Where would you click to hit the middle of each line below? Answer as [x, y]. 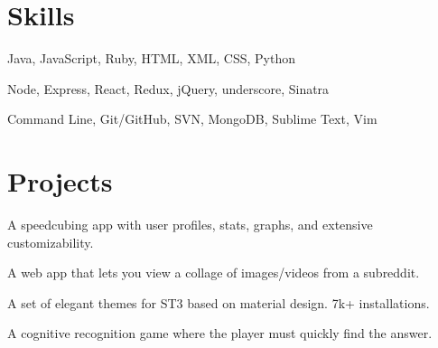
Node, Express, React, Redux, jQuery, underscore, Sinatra [168, 88]
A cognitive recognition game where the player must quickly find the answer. [220, 333]
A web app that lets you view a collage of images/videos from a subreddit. [214, 273]
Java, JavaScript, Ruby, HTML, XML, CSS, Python [151, 58]
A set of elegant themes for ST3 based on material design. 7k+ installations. [219, 302]
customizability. [51, 242]
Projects [60, 181]
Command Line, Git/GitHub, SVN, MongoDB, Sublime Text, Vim [192, 119]
